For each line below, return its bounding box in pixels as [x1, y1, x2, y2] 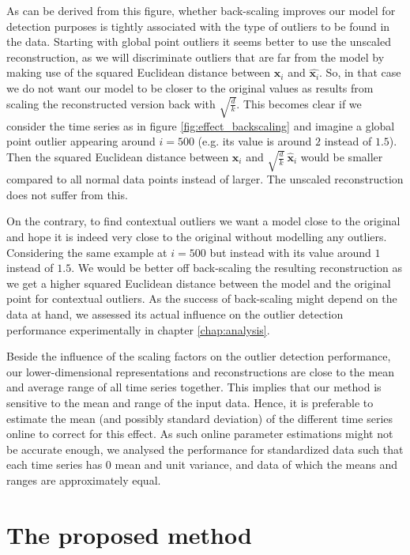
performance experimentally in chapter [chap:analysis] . [6, 321, 270, 338]
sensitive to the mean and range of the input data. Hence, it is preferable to [6, 394, 374, 410]
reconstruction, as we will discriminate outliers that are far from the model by [6, 48, 385, 65]
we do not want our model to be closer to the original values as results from [6, 79, 374, 96]
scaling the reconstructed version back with [6, 95, 216, 111]
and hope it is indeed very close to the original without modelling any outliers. [6, 228, 387, 245]
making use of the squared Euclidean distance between [6, 64, 271, 81]
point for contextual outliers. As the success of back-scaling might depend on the [6, 290, 397, 307]
